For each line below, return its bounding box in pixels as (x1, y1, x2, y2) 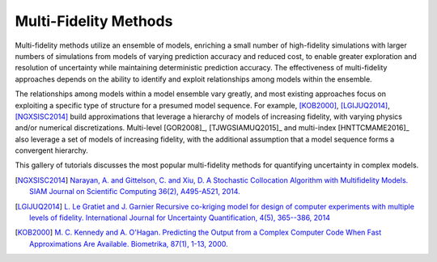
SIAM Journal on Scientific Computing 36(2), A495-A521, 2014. (29, 187, 240, 196)
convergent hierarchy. (15, 146, 89, 155)
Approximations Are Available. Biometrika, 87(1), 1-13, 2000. (29, 239, 228, 248)
